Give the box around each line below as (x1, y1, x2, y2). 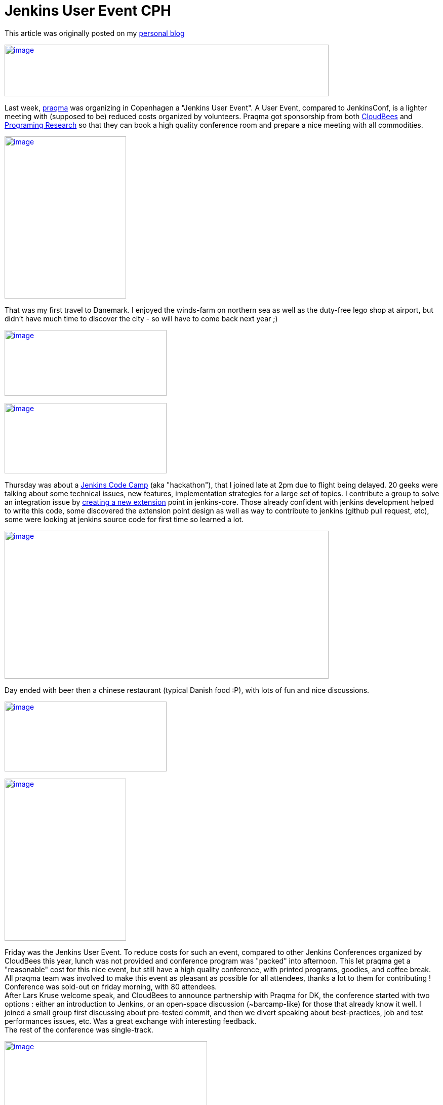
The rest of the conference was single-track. (5, 1025, 153, 1034)
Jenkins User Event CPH (5, 2, 171, 19)
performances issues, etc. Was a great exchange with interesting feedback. (5, 1016, 257, 1025)
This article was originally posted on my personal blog (5, 28, 185, 38)
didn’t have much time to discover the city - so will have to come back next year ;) (5, 314, 278, 323)
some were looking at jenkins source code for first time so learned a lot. (5, 514, 244, 524)
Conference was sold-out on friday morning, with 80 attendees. (5, 982, 217, 991)
